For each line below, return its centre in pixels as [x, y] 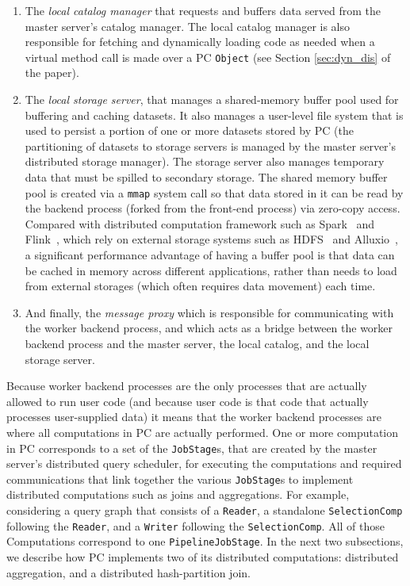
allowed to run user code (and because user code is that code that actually [188, 401]
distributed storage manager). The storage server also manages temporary [205, 161]
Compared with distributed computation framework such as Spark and [200, 223]
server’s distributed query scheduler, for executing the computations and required [204, 463]
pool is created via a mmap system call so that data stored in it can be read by [214, 192]
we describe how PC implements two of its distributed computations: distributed [203, 557]
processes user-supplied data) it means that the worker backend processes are [194, 417]
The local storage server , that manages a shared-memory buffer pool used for [212, 100]
